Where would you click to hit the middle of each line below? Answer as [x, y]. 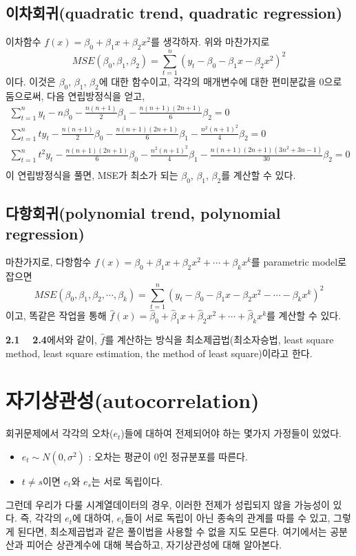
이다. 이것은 [31, 82]
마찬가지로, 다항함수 [49, 262]
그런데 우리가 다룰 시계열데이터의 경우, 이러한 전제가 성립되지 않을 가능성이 [168, 504]
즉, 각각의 [41, 518]
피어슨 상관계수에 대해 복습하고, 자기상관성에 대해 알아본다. [154, 545]
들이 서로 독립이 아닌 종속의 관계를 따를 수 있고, [227, 518]
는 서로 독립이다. [127, 481]
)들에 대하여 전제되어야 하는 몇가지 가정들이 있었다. [231, 433]
